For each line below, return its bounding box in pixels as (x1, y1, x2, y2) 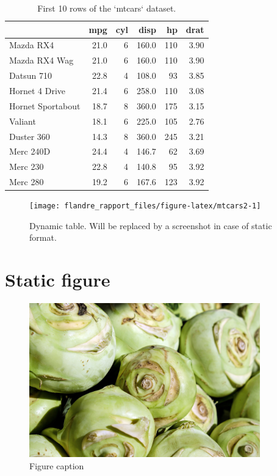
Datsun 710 (9, 69, 52, 82)
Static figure (5, 267, 110, 292)
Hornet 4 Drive (9, 84, 66, 97)
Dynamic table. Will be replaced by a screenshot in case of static (29, 219, 272, 232)
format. (29, 231, 57, 244)
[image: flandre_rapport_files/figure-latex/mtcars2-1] (29, 202, 261, 211)
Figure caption (29, 459, 84, 472)
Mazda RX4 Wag (9, 54, 74, 67)
